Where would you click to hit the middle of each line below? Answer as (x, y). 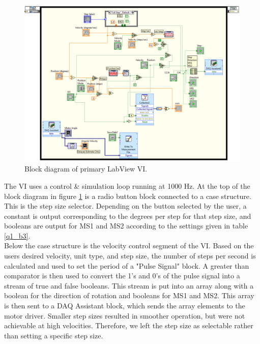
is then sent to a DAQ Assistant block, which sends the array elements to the (125, 306)
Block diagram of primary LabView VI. (86, 169)
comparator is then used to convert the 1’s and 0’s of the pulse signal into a (122, 276)
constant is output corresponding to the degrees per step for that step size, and (128, 216)
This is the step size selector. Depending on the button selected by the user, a (125, 206)
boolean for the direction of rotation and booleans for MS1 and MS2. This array (129, 295)
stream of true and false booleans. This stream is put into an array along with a (129, 285)
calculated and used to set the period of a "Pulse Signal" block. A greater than (127, 265)
